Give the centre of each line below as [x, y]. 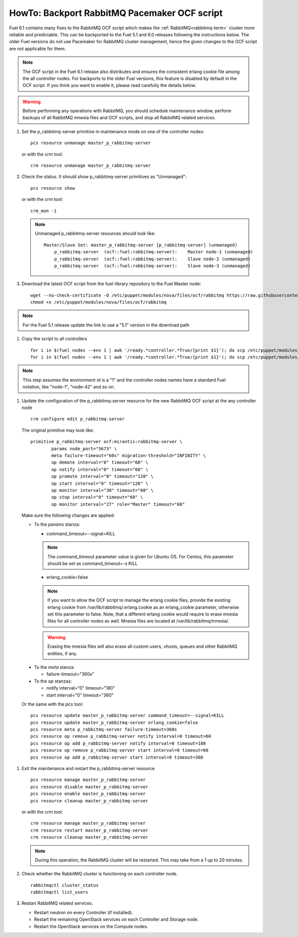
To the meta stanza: [54, 667]
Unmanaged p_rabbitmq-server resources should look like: [95, 234]
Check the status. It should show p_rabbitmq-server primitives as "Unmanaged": [104, 177]
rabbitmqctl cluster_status [65, 885]
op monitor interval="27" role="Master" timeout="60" [118, 504]
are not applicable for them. [37, 48]
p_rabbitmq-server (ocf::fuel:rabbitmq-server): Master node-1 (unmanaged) [153, 252]
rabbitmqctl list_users [59, 892]
